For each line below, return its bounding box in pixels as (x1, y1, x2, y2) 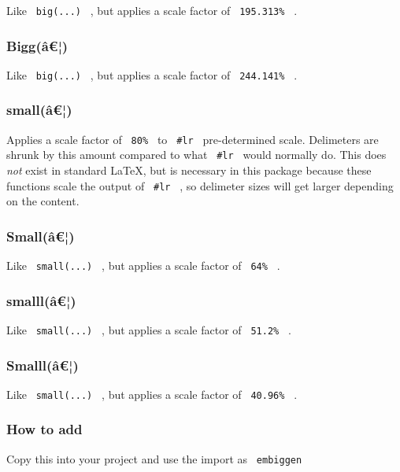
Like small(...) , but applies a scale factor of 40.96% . (6, 385, 298, 402)
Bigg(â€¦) (6, 35, 69, 55)
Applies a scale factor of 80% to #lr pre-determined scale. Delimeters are (6, 131, 379, 147)
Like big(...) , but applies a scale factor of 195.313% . (6, 2, 298, 18)
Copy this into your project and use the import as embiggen (6, 450, 302, 466)
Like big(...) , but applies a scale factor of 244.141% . (6, 66, 298, 83)
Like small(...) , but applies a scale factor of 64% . (6, 257, 280, 274)
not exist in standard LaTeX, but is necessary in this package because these (6, 162, 372, 179)
